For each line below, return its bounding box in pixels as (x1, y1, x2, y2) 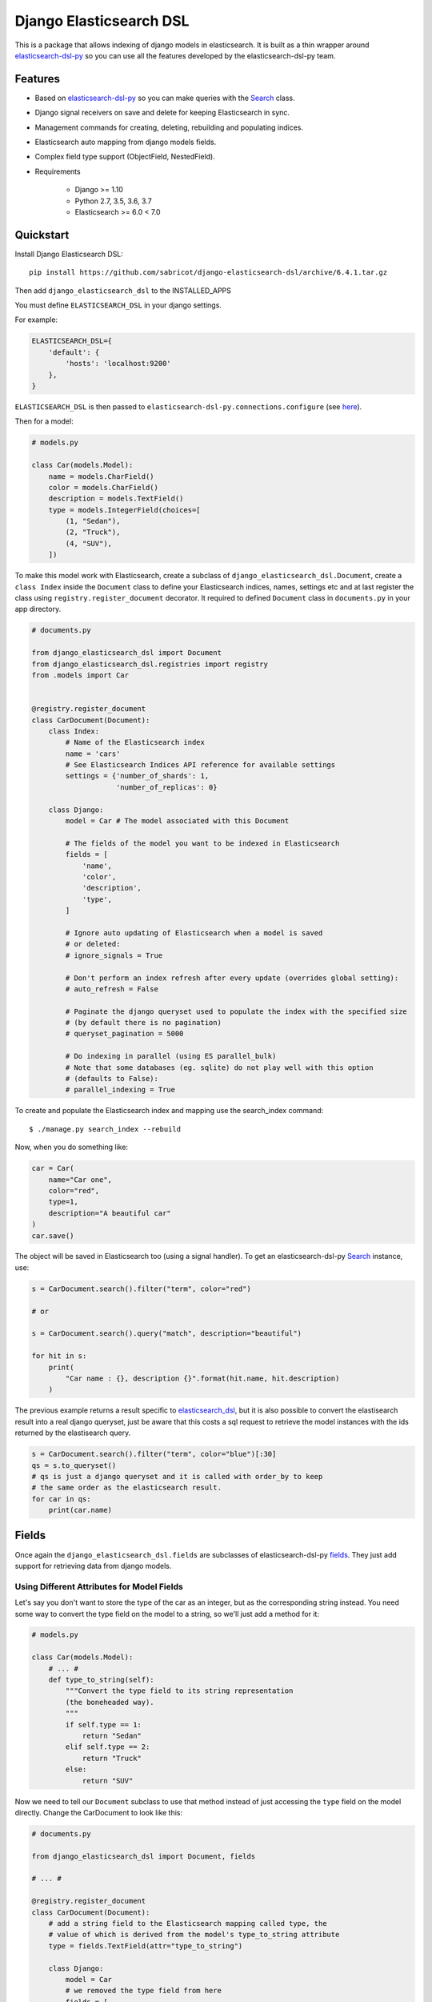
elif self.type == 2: (65, 1743, 150, 1751)
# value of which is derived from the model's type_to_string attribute (48, 1930, 340, 1940)
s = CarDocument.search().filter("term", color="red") (31, 1284, 251, 1293)
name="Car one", (48, 1175, 112, 1184)
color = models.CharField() (48, 483, 159, 492)
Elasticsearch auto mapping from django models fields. (34, 137, 217, 147)
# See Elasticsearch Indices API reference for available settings (65, 761, 336, 770)
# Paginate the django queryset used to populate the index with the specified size (65, 1007, 407, 1016)
